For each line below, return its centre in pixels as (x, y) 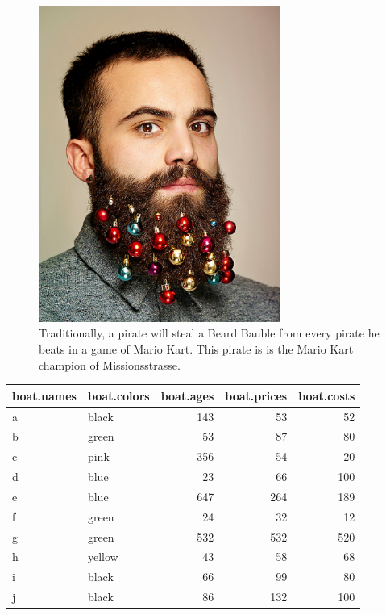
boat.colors (118, 395)
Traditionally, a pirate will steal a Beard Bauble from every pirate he (209, 333)
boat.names (44, 395)
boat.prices (256, 395)
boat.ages (187, 395)
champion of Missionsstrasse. (110, 364)
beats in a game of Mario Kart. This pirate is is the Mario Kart (196, 349)
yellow (103, 556)
